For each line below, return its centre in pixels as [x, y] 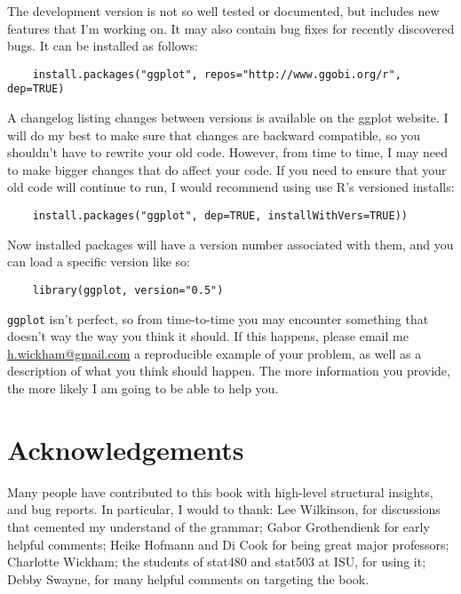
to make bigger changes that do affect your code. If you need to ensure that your [227, 169]
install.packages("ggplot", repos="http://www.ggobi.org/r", [217, 74]
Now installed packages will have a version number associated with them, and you [230, 244]
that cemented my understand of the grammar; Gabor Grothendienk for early [219, 526]
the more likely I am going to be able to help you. [143, 388]
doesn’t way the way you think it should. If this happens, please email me [208, 336]
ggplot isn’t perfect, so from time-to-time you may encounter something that [218, 318]
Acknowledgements [126, 449]
